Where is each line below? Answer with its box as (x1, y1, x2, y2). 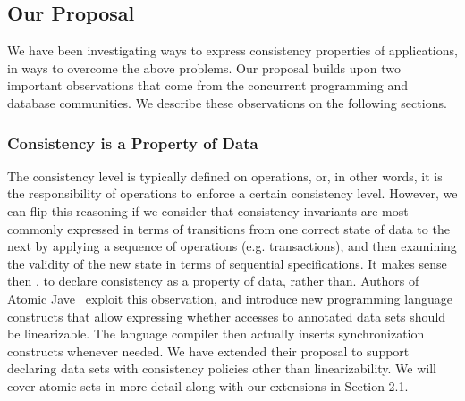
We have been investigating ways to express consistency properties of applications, (7, 41, 458, 60)
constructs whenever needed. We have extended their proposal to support (7, 341, 410, 360)
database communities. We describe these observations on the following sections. (7, 93, 447, 112)
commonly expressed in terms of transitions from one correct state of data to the (7, 219, 450, 238)
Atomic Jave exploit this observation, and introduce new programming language (7, 288, 452, 307)
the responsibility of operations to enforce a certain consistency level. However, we (7, 184, 458, 203)
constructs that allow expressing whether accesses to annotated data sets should (7, 306, 446, 325)
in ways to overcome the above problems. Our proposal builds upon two (7, 58, 401, 77)
